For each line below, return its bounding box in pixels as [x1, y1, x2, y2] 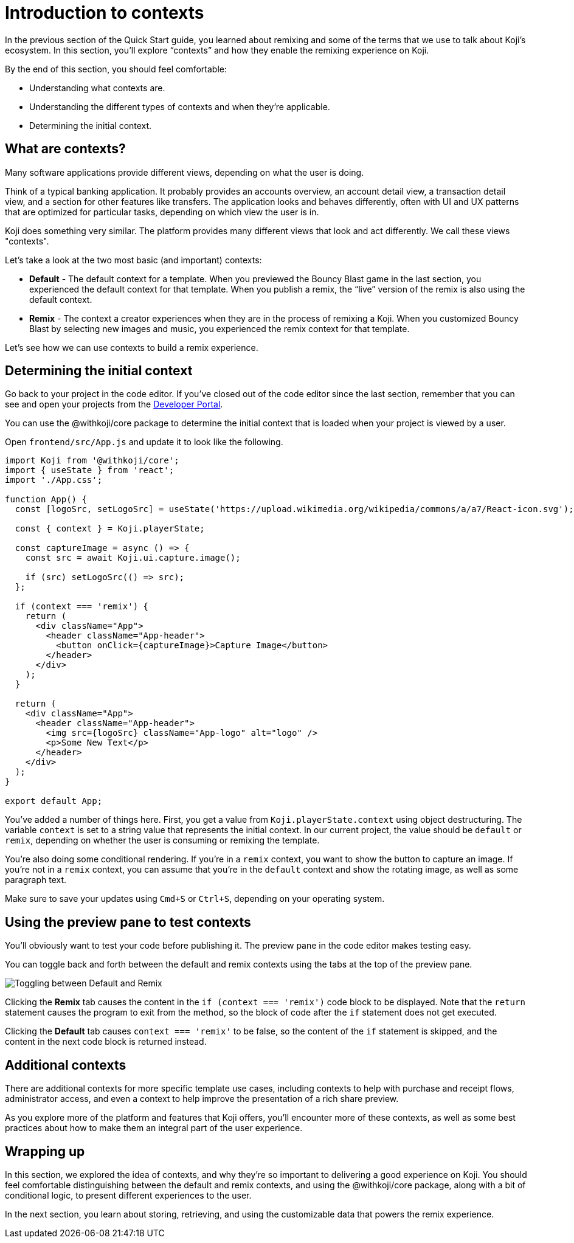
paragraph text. [5, 874, 67, 885]
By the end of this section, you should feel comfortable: [5, 63, 227, 74]
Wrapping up [5, 1143, 85, 1159]
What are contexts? [5, 141, 126, 157]
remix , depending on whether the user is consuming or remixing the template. [5, 835, 320, 846]
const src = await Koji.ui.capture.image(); [25, 553, 241, 563]
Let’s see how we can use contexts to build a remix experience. [5, 342, 258, 353]
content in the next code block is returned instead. [5, 1036, 207, 1047]
